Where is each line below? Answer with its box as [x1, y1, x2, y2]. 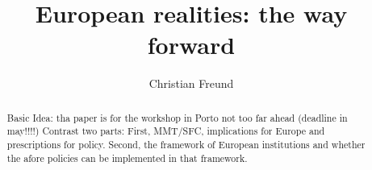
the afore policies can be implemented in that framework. [6, 151, 248, 164]
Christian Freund [148, 75, 234, 92]
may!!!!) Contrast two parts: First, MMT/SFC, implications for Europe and [6, 124, 325, 138]
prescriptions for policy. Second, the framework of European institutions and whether [6, 138, 366, 151]
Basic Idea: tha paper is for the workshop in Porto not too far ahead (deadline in [6, 110, 348, 124]
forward [147, 28, 236, 61]
